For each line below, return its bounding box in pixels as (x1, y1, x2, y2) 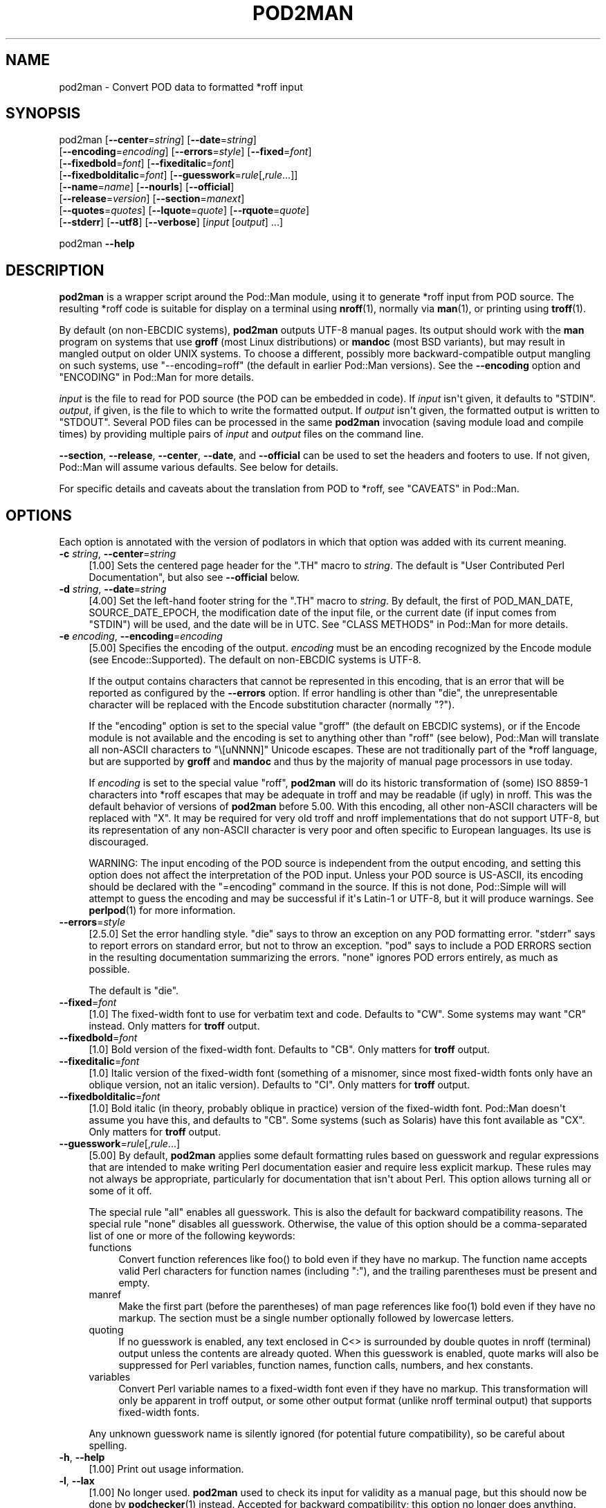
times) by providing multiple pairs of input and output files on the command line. (59, 428, 424, 440)
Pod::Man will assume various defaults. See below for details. (59, 461, 339, 474)
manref (89, 1289, 122, 1301)
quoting (89, 1324, 124, 1336)
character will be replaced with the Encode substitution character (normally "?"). (89, 699, 455, 711)
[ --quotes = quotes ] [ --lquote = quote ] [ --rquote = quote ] (59, 204, 310, 217)
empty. (118, 1277, 150, 1289)
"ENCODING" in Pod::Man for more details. (59, 371, 254, 384)
